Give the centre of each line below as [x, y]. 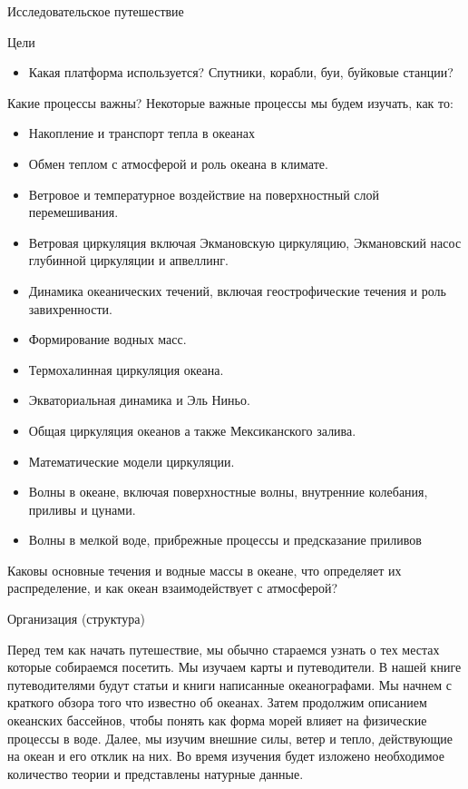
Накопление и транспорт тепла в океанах [141, 133]
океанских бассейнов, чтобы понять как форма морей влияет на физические [217, 720]
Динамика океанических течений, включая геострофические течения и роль [237, 290]
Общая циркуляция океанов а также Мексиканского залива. [192, 430]
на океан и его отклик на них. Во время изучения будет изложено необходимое [226, 756]
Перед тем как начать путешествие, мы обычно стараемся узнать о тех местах [224, 649]
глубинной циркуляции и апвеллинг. [128, 260]
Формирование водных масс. [107, 339]
